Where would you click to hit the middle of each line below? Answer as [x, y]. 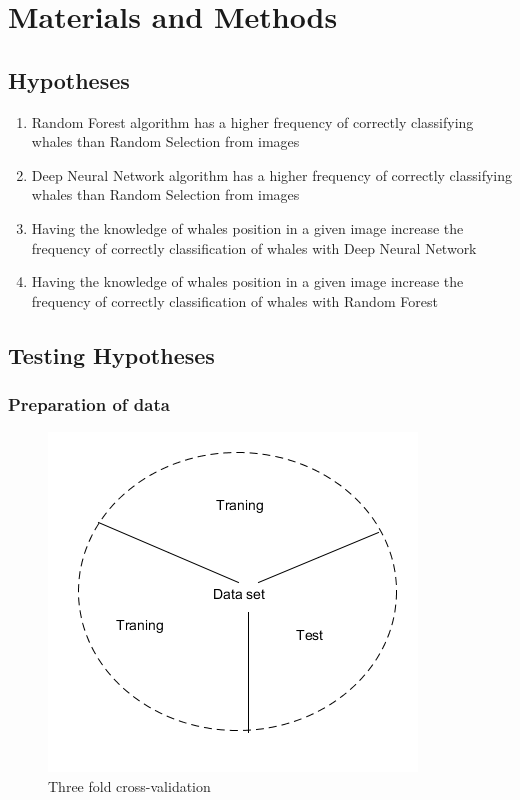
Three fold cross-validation [129, 785]
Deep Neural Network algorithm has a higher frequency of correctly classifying [271, 174]
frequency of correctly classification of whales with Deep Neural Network [254, 247]
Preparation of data [89, 404]
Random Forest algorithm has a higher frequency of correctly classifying [252, 121]
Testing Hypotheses [111, 354]
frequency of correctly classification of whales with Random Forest [234, 300]
